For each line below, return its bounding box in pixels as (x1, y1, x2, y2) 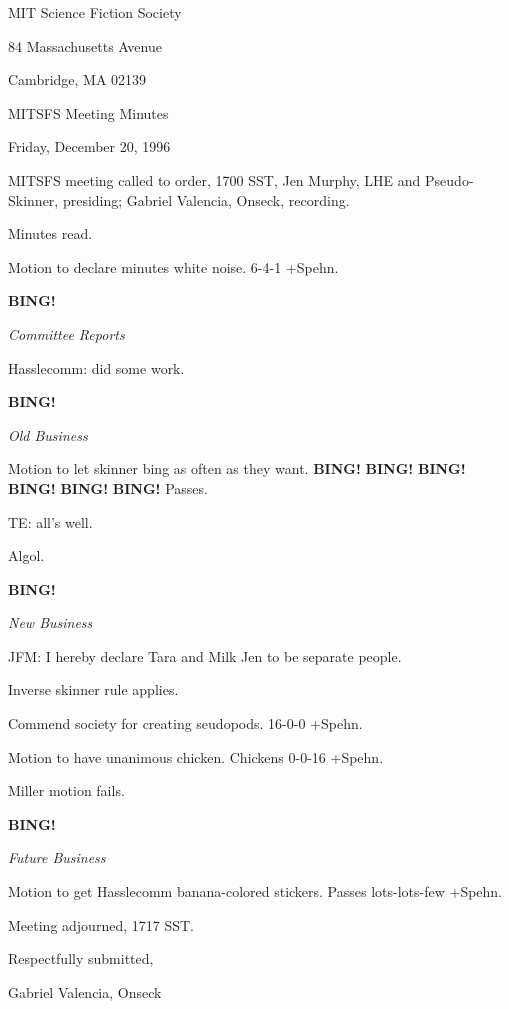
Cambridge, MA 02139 (8, 69, 147, 90)
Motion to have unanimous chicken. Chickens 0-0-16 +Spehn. (8, 746, 384, 767)
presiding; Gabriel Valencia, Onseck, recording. (62, 189, 350, 210)
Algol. (8, 545, 45, 566)
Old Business (8, 424, 88, 445)
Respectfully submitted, (8, 948, 154, 969)
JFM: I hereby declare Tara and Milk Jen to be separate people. (8, 645, 402, 666)
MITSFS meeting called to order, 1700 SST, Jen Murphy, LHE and (8, 169, 421, 190)
